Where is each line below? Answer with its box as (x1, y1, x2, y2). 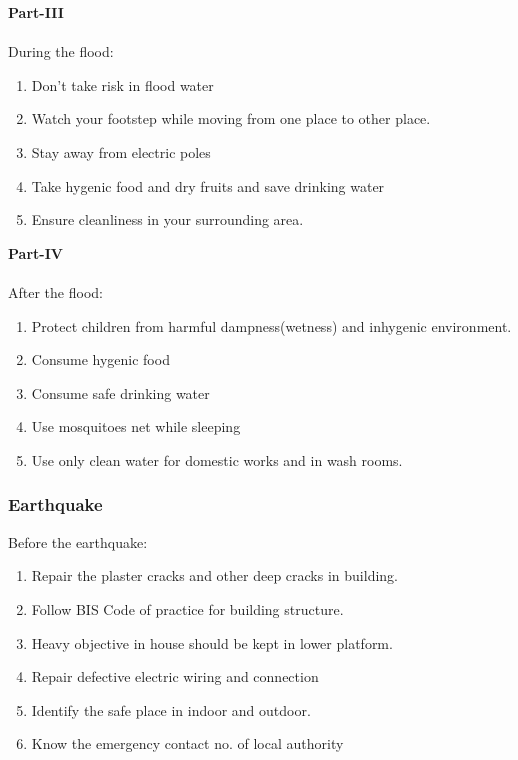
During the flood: (8, 41, 114, 62)
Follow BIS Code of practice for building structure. (31, 598, 344, 619)
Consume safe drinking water (31, 382, 210, 403)
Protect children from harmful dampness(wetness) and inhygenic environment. (31, 315, 512, 336)
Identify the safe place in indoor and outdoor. (31, 699, 311, 720)
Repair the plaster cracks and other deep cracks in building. (31, 565, 398, 586)
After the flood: (8, 281, 103, 302)
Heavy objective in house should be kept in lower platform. (31, 632, 393, 653)
